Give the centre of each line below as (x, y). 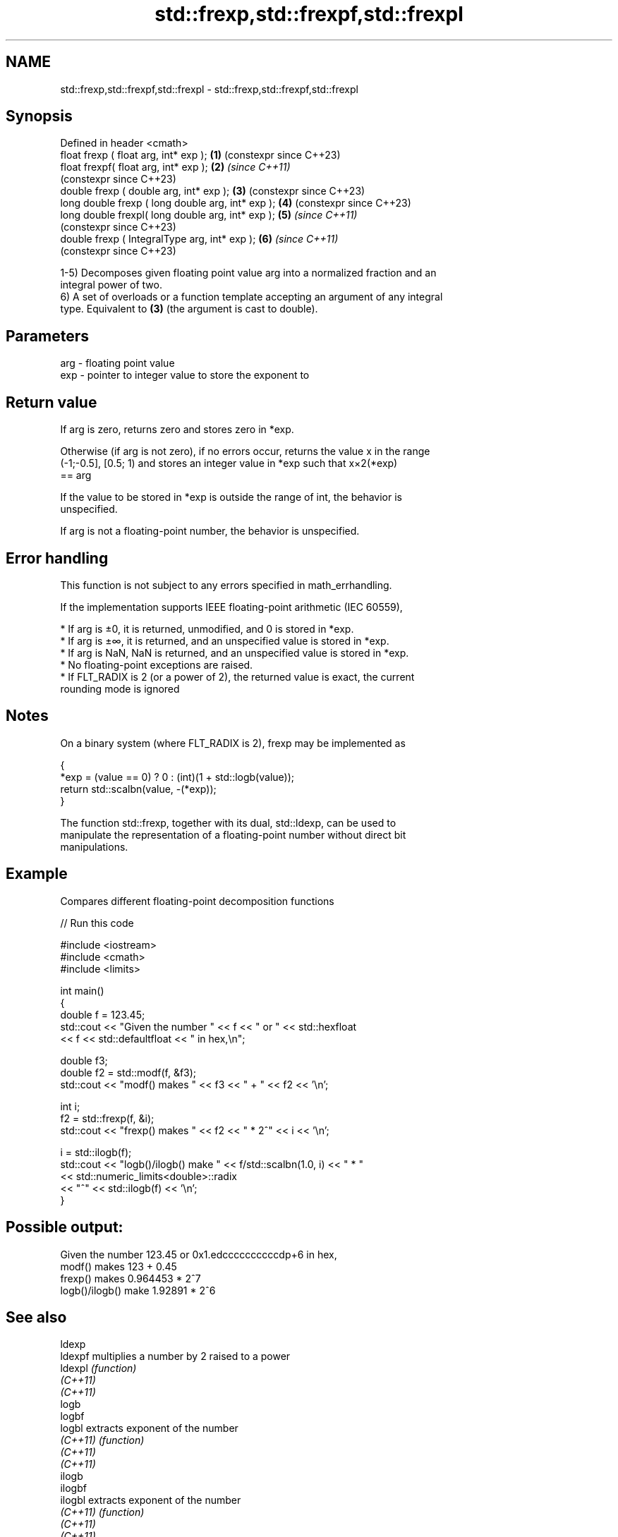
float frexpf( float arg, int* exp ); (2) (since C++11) (175, 167)
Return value (51, 402)
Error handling (57, 558)
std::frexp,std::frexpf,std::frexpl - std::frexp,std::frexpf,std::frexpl (209, 89)
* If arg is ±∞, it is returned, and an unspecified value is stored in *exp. (225, 640)
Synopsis (39, 116)
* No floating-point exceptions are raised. (157, 664)
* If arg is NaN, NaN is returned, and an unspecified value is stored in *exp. (235, 652)
